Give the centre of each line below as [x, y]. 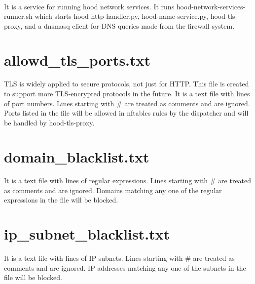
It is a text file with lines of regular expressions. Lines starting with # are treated [128, 181]
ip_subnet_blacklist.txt [87, 234]
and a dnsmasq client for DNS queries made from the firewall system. [130, 25]
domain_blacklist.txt [77, 156]
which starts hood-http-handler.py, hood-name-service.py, [121, 16]
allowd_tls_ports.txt [77, 60]
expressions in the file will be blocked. [61, 200]
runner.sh [18, 16]
